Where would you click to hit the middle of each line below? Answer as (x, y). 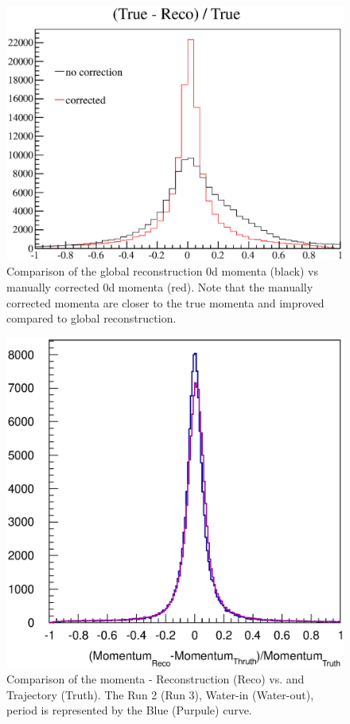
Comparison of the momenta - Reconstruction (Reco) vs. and (156, 679)
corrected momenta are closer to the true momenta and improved (165, 302)
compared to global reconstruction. (91, 318)
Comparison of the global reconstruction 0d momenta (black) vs (162, 271)
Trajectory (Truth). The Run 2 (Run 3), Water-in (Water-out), (160, 694)
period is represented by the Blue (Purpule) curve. (129, 710)
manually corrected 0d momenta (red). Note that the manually (160, 287)
